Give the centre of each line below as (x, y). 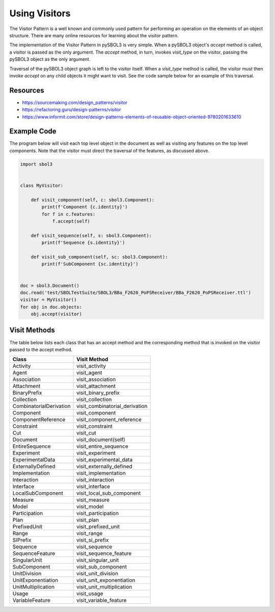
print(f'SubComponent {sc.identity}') (90, 264)
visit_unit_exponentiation (106, 580)
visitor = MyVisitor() (48, 300)
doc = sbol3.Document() (50, 285)
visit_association (96, 379)
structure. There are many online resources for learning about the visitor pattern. (94, 35)
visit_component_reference (109, 420)
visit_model (90, 506)
